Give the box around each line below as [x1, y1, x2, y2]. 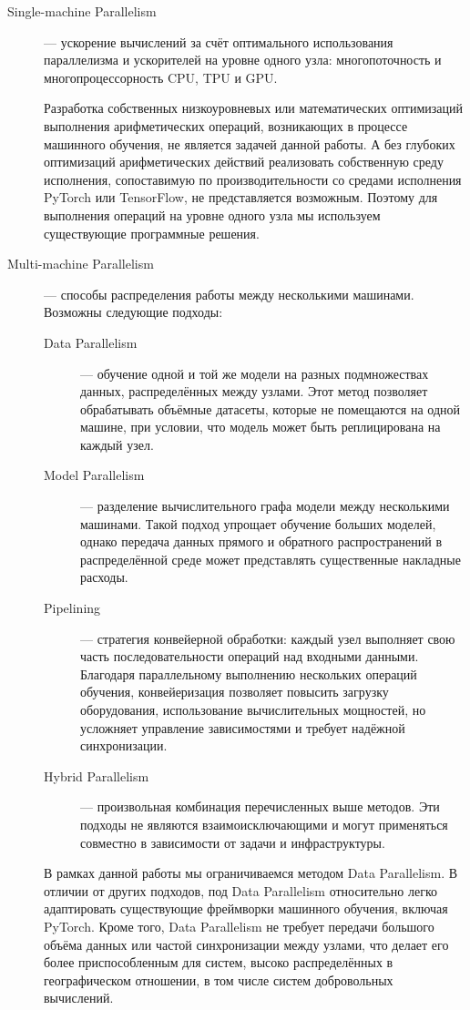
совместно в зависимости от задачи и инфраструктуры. [80, 832, 385, 852]
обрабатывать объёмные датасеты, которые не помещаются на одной [80, 399, 461, 418]
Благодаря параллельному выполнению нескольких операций [80, 664, 417, 683]
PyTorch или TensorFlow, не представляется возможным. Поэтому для [44, 188, 438, 207]
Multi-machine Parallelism [7, 254, 154, 273]
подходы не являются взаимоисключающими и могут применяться [80, 814, 448, 833]
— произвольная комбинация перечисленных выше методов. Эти [80, 797, 440, 816]
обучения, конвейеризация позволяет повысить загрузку [80, 682, 389, 701]
